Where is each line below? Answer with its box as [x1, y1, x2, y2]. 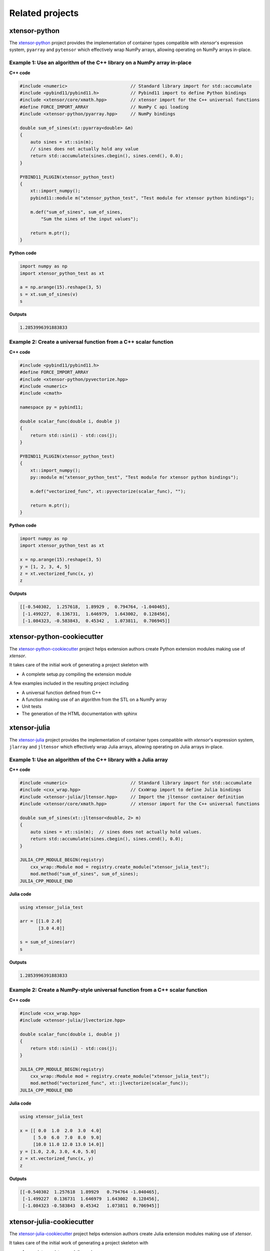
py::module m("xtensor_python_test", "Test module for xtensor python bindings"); [30, 474, 239, 480]
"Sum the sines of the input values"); [40, 216, 138, 222]
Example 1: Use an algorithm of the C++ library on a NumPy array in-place [9, 59, 192, 66]
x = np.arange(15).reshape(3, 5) [19, 557, 102, 562]
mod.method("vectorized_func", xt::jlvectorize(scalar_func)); [30, 1080, 189, 1086]
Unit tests [21, 704, 42, 710]
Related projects [9, 8, 79, 19]
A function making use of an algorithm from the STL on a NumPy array [21, 696, 167, 703]
